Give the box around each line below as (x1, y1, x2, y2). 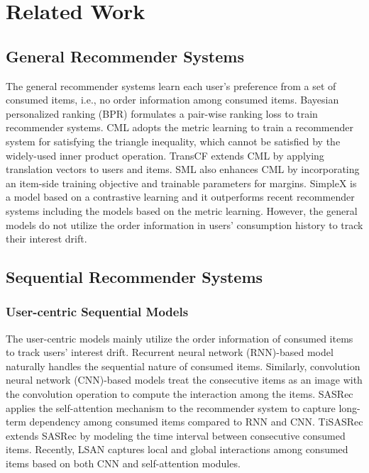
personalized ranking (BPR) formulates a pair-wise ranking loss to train (6, 106, 318, 121)
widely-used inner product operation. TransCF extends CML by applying (6, 148, 324, 162)
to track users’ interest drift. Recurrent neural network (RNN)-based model (6, 345, 334, 360)
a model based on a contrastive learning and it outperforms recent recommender (6, 189, 355, 204)
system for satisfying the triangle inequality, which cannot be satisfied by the (6, 133, 341, 148)
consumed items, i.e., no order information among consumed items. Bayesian (6, 92, 339, 107)
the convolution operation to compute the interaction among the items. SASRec (6, 386, 353, 401)
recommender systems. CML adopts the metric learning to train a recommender (6, 120, 353, 135)
